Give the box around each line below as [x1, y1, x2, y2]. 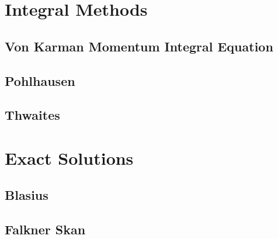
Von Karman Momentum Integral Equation [5, 37, 273, 55]
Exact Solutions [5, 146, 134, 169]
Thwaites [5, 106, 60, 124]
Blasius [5, 186, 48, 204]
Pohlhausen [5, 71, 75, 89]
